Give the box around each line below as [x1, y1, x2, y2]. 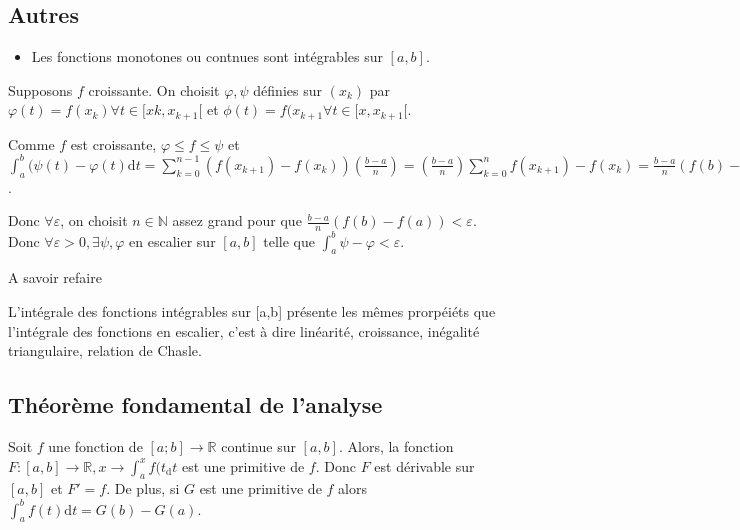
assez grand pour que [172, 210, 302, 231]
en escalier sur [129, 230, 216, 251]
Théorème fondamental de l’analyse [8, 389, 383, 420]
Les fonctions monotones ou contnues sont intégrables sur [31, 46, 383, 67]
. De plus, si [106, 478, 180, 499]
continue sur [221, 436, 296, 457]
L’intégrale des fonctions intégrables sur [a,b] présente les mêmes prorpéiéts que [8, 301, 496, 322]
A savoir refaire [8, 267, 102, 288]
